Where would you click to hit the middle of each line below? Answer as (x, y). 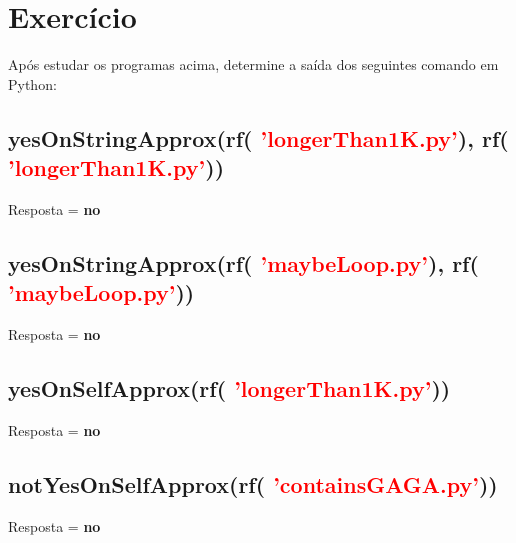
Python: (32, 83)
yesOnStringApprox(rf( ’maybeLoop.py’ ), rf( (243, 262)
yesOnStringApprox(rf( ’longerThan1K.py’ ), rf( (258, 137)
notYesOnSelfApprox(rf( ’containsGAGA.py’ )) (253, 483)
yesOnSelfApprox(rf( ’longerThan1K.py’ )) (229, 388)
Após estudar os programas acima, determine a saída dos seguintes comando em (253, 64)
